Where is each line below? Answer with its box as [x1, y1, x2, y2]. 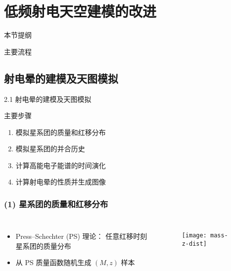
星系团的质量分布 [15, 240, 71, 251]
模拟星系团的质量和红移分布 [15, 127, 106, 137]
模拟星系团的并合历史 [15, 143, 85, 154]
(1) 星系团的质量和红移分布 [4, 198, 108, 210]
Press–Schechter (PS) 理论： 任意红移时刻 [15, 231, 147, 241]
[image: [182, 232, 207, 239]
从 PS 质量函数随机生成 [15, 257, 92, 268]
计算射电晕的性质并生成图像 [15, 177, 106, 187]
